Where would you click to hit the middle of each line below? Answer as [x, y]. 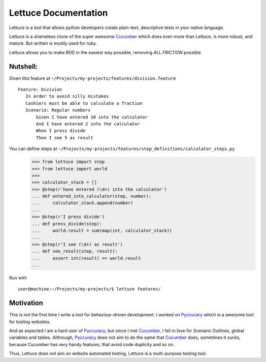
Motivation [26, 303]
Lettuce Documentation [58, 13]
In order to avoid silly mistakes [67, 96]
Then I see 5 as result [65, 137]
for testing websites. [30, 322]
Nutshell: [23, 66]
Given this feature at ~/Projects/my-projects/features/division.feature [93, 78]
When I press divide [61, 131]
